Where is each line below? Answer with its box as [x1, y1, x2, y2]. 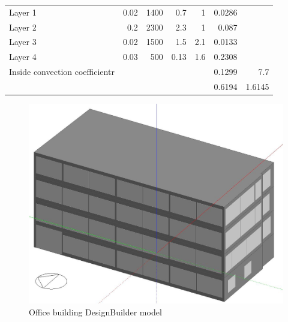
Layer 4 [9, 50, 37, 63]
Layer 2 [9, 20, 37, 33]
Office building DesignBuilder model [29, 305, 162, 318]
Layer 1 [9, 5, 37, 18]
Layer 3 [9, 35, 37, 48]
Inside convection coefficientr [9, 65, 115, 78]
